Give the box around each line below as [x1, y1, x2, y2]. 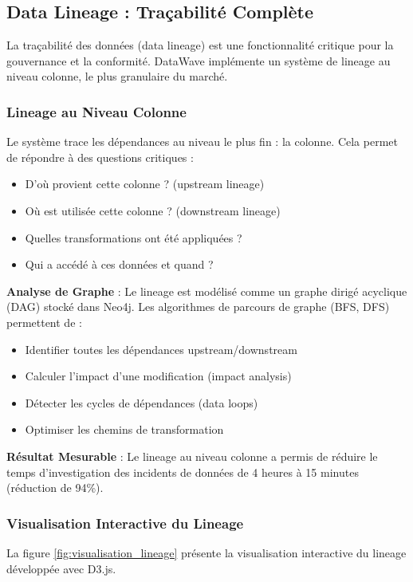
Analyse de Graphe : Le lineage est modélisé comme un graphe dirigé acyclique [6, 282, 407, 299]
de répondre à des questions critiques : [6, 148, 194, 165]
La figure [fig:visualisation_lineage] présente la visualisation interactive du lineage [6, 544, 407, 560]
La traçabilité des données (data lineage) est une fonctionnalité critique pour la [6, 37, 394, 53]
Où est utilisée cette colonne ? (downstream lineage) [25, 202, 281, 218]
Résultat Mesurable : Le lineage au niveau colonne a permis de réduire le [6, 447, 378, 464]
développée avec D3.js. [6, 560, 116, 576]
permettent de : [6, 313, 82, 330]
